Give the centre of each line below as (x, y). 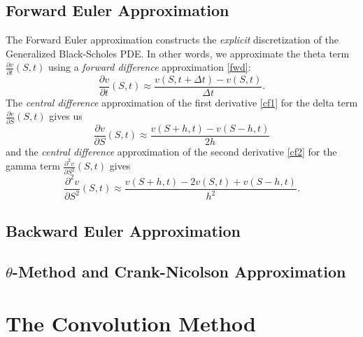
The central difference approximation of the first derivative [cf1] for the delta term (182, 102)
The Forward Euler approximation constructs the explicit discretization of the (172, 40)
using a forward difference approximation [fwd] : (149, 67)
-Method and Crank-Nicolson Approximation (179, 271)
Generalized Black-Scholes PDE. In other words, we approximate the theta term (178, 53)
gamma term (33, 166)
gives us (66, 116)
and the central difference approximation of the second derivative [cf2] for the (171, 151)
